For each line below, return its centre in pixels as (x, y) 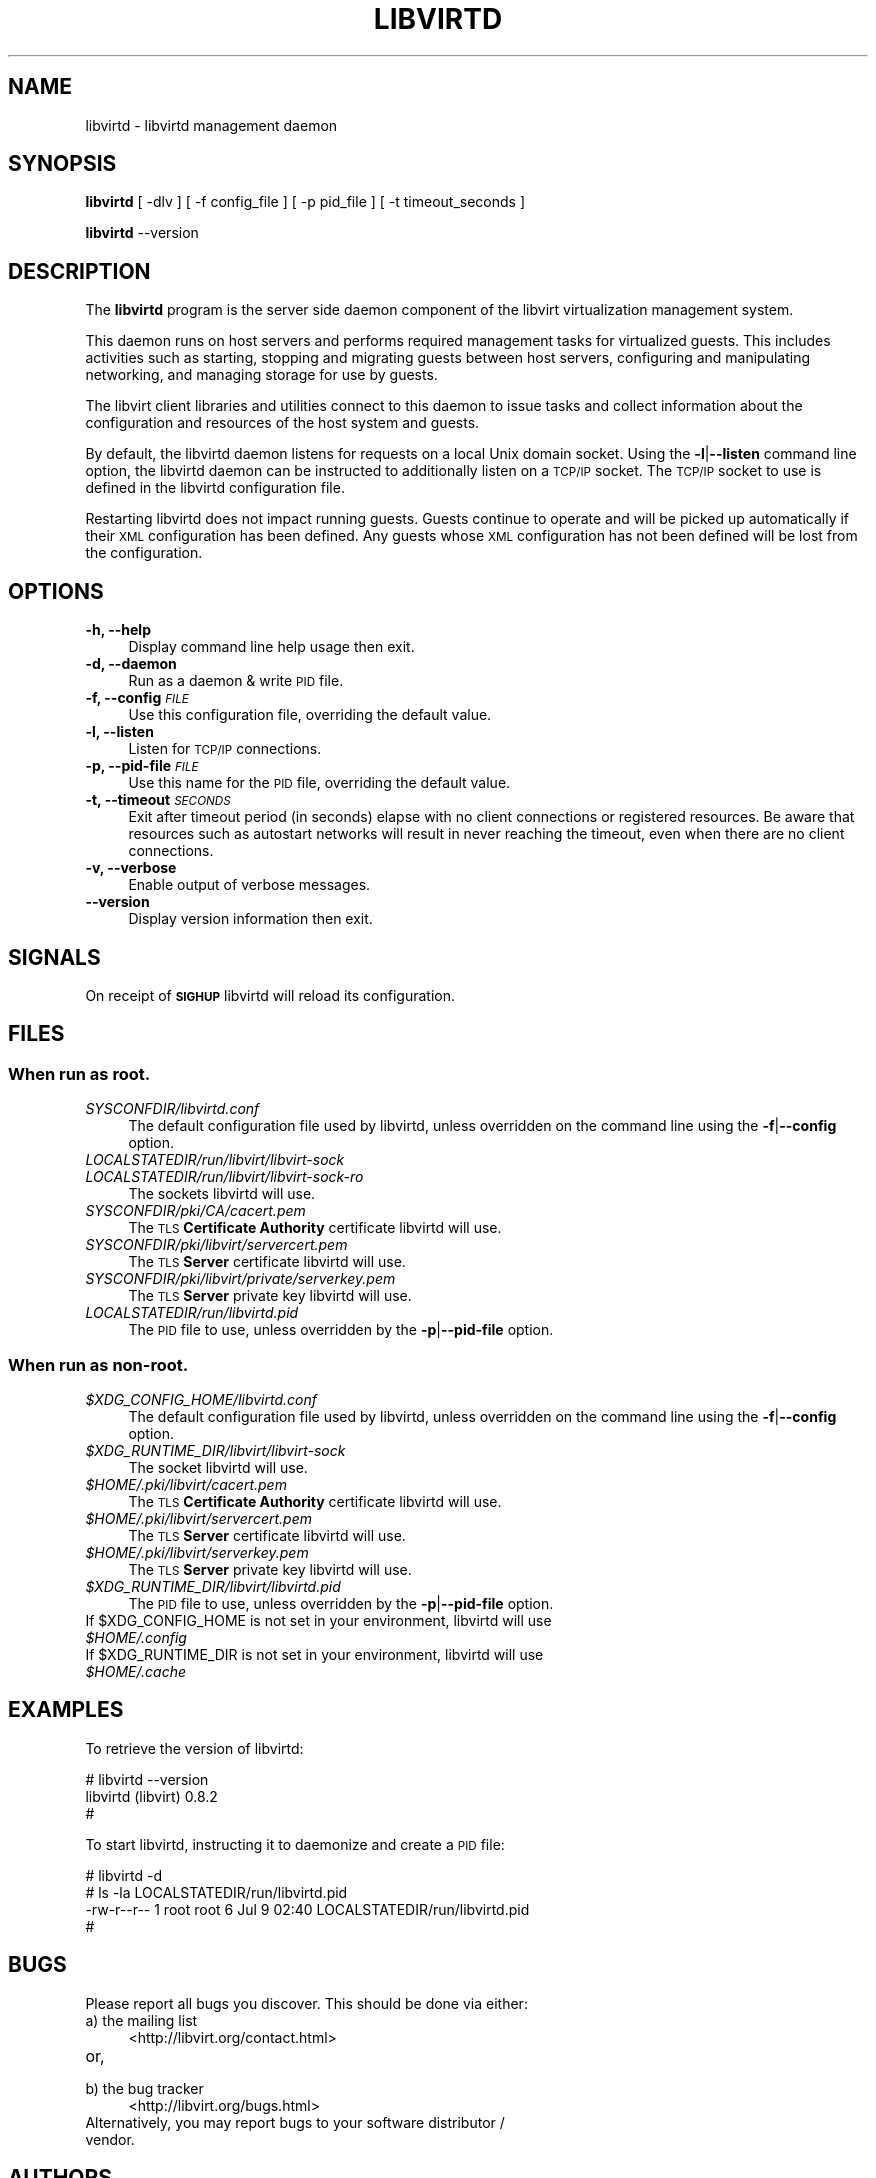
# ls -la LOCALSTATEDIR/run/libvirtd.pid (216, 1892)
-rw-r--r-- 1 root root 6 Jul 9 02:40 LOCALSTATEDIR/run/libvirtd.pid (307, 1909)
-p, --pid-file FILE (142, 766)
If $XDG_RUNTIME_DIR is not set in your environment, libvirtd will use (314, 1654)
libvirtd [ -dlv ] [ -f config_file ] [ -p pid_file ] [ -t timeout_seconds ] (305, 202)
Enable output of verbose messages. (249, 885)
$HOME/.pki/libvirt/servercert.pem (198, 1518)
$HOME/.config (136, 1637)
